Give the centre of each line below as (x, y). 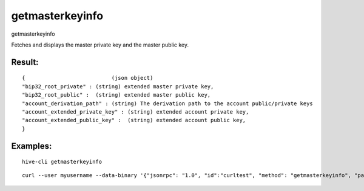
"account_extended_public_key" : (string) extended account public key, (134, 120)
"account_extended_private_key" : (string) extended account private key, (136, 112)
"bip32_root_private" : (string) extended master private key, (118, 86)
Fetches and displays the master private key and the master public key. (100, 45)
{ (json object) (88, 78)
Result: (25, 62)
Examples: (32, 146)
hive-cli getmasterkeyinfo (62, 162)
